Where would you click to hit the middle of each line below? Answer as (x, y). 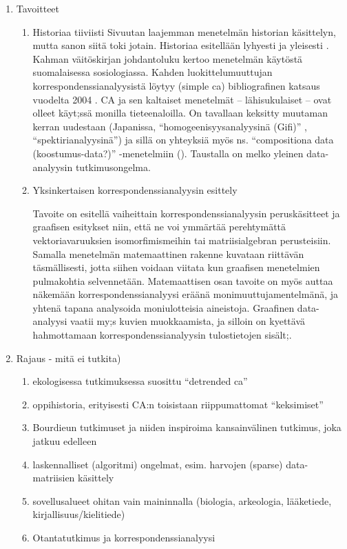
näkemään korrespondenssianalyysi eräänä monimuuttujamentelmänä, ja (185, 294)
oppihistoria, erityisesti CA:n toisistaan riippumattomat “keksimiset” (178, 404)
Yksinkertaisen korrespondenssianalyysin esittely (135, 190)
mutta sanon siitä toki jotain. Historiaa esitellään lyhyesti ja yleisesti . (181, 45)
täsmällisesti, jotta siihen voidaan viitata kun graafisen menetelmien (176, 267)
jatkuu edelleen (65, 441)
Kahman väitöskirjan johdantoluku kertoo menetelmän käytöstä (168, 58)
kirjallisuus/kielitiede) (79, 514)
